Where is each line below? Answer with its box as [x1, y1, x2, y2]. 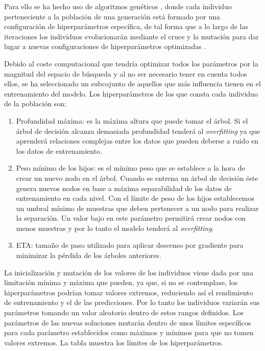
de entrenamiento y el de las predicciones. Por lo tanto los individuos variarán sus [4, 297, 260, 308]
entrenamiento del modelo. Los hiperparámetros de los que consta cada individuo [4, 88, 258, 99]
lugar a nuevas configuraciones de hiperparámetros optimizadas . [4, 41, 206, 52]
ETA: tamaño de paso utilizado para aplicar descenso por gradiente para [16, 240, 244, 250]
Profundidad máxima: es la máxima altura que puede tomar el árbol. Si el [16, 115, 248, 126]
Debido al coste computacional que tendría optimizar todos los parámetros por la [4, 58, 258, 68]
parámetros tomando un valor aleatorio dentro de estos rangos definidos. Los [4, 307, 244, 318]
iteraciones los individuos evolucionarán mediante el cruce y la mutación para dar [4, 31, 259, 41]
